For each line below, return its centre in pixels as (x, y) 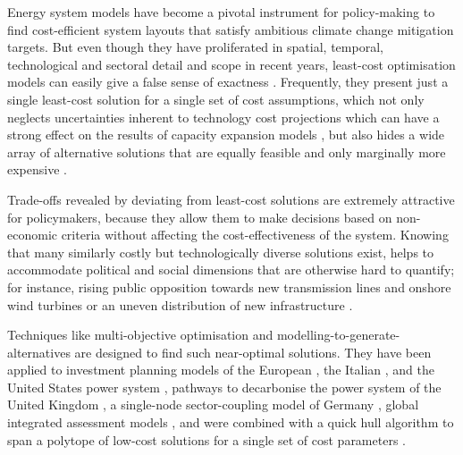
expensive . (37, 169)
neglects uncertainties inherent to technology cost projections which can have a (223, 117)
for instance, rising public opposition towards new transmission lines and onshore (229, 286)
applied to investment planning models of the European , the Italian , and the (221, 370)
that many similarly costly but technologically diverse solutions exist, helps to (221, 252)
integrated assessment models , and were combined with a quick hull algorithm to (231, 422)
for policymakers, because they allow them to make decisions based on (200, 217)
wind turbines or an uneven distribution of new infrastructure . (180, 304)
